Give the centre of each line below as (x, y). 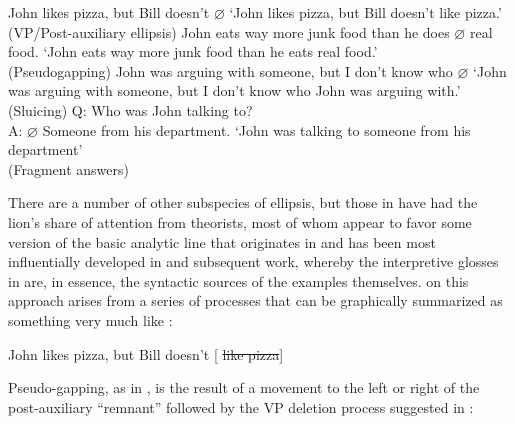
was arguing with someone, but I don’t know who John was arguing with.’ (234, 90)
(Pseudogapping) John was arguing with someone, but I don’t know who (230, 70)
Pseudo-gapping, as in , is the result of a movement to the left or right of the (244, 387)
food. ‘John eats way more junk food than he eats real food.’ (193, 51)
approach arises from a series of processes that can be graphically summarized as (255, 300)
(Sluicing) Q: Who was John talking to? (130, 109)
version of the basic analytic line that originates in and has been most (222, 241)
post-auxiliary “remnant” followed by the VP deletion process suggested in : (241, 406)
